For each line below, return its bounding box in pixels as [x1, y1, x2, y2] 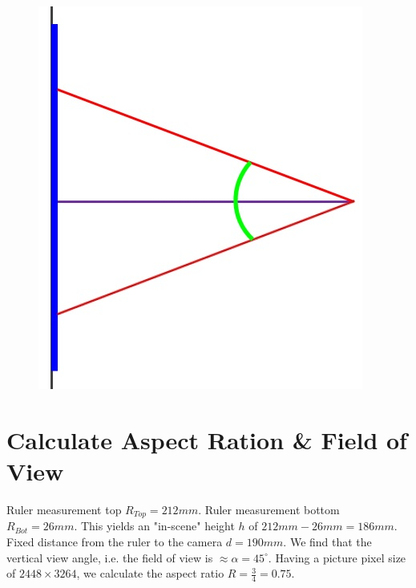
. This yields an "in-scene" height [74, 517, 235, 534]
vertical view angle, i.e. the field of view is [6, 549, 213, 566]
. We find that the [283, 533, 372, 549]
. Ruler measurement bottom [198, 501, 340, 517]
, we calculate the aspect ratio [76, 565, 224, 582]
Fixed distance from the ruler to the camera [6, 533, 223, 549]
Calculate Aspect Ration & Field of [6, 423, 407, 456]
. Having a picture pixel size [268, 549, 406, 566]
